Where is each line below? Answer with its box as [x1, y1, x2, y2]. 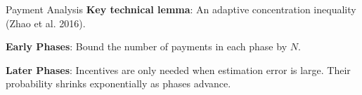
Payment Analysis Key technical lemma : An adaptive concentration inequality [6, 2, 356, 16]
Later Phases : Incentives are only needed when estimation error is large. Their [6, 62, 351, 77]
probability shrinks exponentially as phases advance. [6, 76, 231, 91]
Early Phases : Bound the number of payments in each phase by [6, 39, 287, 54]
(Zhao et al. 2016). [6, 15, 86, 30]
